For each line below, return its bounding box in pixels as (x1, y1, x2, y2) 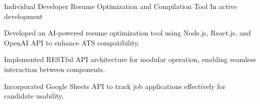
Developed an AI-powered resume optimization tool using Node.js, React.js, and (4, 27, 251, 38)
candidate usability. (4, 90, 64, 101)
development (4, 10, 43, 21)
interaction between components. (4, 63, 105, 74)
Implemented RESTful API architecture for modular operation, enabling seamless (4, 54, 256, 64)
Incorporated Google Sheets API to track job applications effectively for (4, 80, 226, 91)
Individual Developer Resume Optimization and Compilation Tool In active (4, 1, 237, 11)
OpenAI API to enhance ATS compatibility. (4, 37, 140, 47)
